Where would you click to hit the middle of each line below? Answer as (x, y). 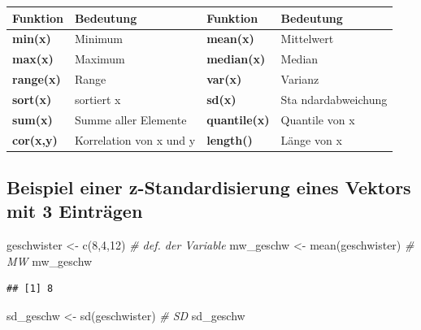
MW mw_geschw (50, 261)
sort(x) (32, 99)
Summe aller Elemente (130, 119)
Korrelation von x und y (135, 139)
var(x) (224, 79)
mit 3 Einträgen (75, 211)
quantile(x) (238, 119)
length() (230, 139)
